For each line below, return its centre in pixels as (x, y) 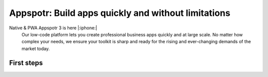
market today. (36, 48)
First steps (26, 63)
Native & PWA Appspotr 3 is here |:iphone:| (53, 28)
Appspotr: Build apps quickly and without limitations (120, 13)
